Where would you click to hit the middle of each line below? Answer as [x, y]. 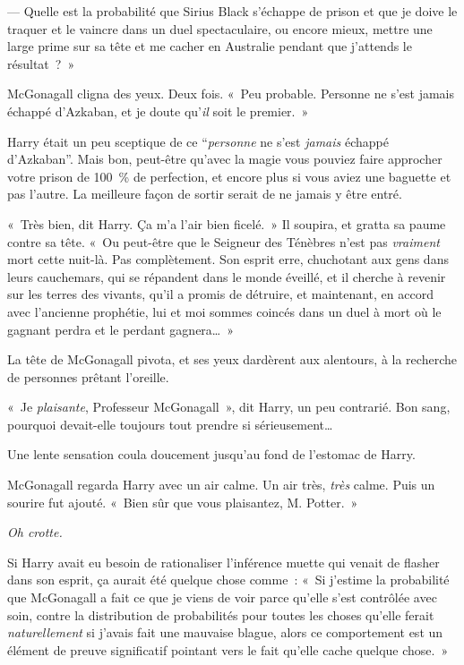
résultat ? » [41, 63]
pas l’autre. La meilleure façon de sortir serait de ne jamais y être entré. [205, 194]
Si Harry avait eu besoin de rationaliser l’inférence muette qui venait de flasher [223, 562]
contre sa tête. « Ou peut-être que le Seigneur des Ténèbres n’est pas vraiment [223, 241]
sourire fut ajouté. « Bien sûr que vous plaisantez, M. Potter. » [183, 502]
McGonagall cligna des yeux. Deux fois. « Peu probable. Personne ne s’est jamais [231, 94]
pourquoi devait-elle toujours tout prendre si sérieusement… [170, 424]
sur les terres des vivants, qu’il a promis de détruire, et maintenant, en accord [220, 294]
